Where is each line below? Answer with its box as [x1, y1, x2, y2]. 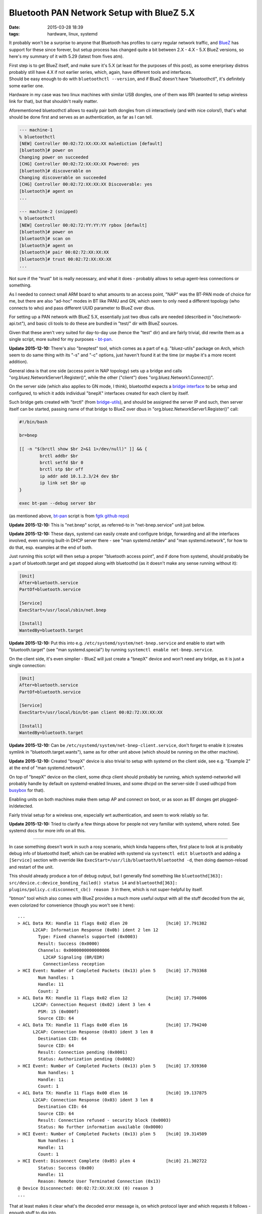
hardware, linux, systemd [47, 31, 98, 36]
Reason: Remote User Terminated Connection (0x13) [38, 1179, 161, 1184]
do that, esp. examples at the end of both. [9, 544, 93, 550]
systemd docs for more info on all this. [9, 828, 86, 834]
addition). [9, 359, 29, 365]
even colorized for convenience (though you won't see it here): [9, 902, 135, 908]
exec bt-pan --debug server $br [19, 501, 97, 506]
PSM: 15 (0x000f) [38, 1009, 80, 1014]
